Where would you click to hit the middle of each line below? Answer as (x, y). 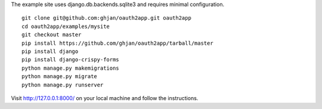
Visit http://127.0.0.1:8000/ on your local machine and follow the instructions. (105, 98)
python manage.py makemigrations (70, 68)
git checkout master (52, 35)
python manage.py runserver (63, 85)
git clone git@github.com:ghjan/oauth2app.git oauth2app (107, 18)
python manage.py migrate (60, 77)
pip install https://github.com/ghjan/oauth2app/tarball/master (118, 43)
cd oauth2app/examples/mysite (66, 26)
